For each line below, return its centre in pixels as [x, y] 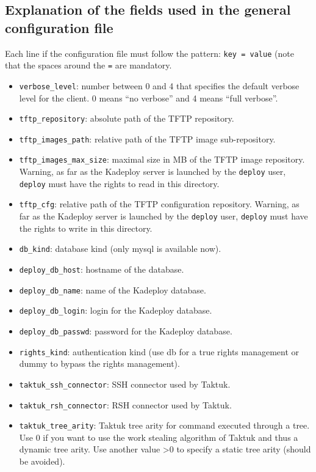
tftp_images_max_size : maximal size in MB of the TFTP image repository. [162, 159]
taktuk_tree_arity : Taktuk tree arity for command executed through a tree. [164, 425]
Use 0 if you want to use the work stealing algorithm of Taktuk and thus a [159, 437]
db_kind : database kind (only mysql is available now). [120, 249]
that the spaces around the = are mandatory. [88, 65]
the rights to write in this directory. [86, 228]
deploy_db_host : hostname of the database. [102, 269]
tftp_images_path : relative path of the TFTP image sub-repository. [147, 138]
